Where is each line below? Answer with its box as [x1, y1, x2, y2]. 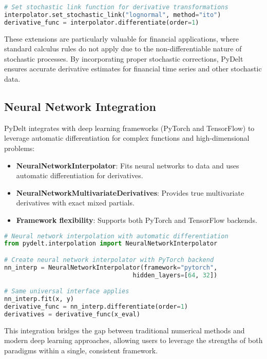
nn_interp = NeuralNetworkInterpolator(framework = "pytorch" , [4, 263, 218, 271]
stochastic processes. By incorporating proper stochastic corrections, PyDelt [4, 53, 243, 64]
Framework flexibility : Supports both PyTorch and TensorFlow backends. [16, 214, 257, 225]
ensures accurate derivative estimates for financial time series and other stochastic [4, 63, 262, 74]
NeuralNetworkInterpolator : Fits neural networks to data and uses [16, 160, 239, 171]
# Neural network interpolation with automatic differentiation [4, 232, 228, 240]
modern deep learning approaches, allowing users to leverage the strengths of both [4, 335, 263, 346]
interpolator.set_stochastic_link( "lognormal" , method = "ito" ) [4, 11, 221, 18]
